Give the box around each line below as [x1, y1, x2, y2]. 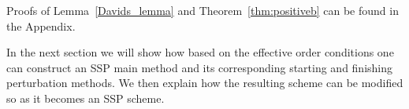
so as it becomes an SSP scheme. [6, 89, 165, 106]
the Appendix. [6, 17, 76, 34]
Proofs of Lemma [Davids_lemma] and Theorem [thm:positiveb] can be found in [6, 2, 399, 18]
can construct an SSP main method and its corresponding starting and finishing [6, 59, 393, 75]
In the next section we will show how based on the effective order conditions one [6, 44, 394, 60]
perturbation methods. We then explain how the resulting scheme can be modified [6, 74, 403, 91]
